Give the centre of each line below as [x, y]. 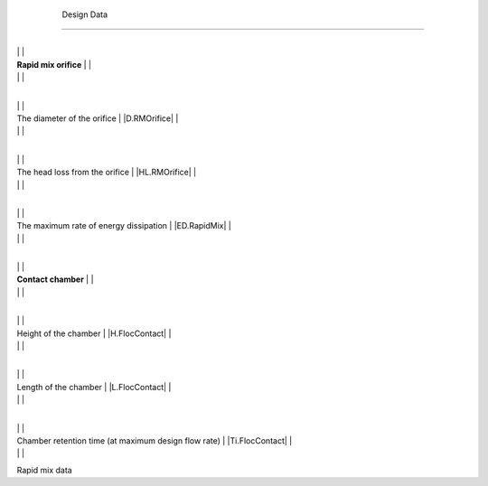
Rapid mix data [44, 470]
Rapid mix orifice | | [54, 64]
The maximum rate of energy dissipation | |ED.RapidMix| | [124, 226]
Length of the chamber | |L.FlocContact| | [94, 387]
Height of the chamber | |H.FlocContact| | [94, 333]
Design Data [85, 14]
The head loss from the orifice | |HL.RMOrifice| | [107, 173]
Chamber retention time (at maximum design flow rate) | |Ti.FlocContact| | [155, 440]
